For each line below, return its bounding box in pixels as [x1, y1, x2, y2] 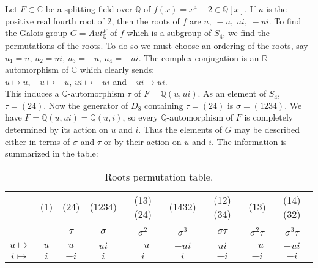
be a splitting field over [45, 2, 133, 15]
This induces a [5, 87, 59, 100]
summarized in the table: [5, 147, 98, 160]
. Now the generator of [43, 99, 128, 111]
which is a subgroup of [127, 26, 212, 39]
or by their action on [103, 135, 182, 147]
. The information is [211, 135, 287, 147]
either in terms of [5, 135, 70, 147]
